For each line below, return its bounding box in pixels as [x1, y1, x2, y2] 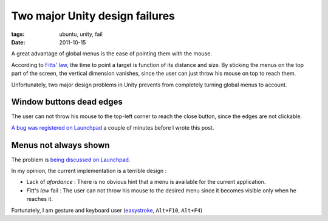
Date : [11, 38, 26, 46]
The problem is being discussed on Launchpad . [11, 156, 131, 163]
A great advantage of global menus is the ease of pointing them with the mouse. [11, 50, 213, 57]
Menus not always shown [11, 140, 110, 150]
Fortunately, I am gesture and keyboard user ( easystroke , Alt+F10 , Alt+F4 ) [11, 206, 203, 214]
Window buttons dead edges [11, 97, 123, 107]
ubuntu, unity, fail [59, 30, 103, 38]
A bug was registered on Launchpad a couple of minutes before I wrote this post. [11, 124, 214, 131]
